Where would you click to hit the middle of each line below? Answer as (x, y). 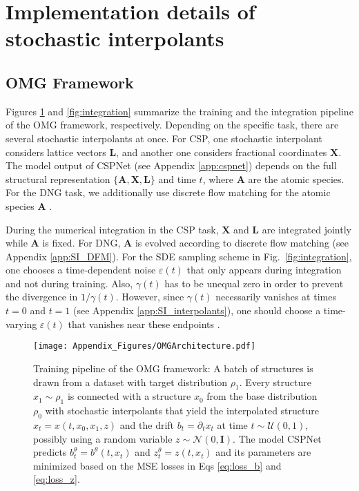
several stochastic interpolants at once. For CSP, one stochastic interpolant (164, 138)
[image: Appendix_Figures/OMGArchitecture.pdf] (145, 346)
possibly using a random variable (103, 438)
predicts (50, 452)
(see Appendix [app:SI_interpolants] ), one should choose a (197, 310)
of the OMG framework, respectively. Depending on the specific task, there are (172, 125)
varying (21, 324)
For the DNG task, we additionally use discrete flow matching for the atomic (168, 192)
